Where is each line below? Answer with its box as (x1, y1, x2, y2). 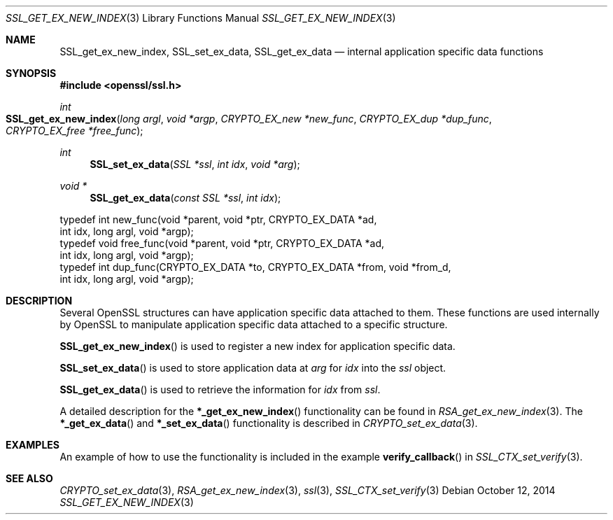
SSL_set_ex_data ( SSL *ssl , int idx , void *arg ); (90, 158, 300, 170)
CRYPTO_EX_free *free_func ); (6, 125, 143, 136)
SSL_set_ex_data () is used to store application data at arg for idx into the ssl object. (59, 362, 446, 374)
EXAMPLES (6, 439, 59, 451)
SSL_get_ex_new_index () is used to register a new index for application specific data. (59, 340, 456, 352)
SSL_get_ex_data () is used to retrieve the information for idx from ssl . (59, 384, 381, 395)
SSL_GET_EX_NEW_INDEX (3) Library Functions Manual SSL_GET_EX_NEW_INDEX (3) (6, 12, 396, 24)
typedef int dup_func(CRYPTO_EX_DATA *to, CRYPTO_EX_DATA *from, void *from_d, (59, 261, 451, 273)
